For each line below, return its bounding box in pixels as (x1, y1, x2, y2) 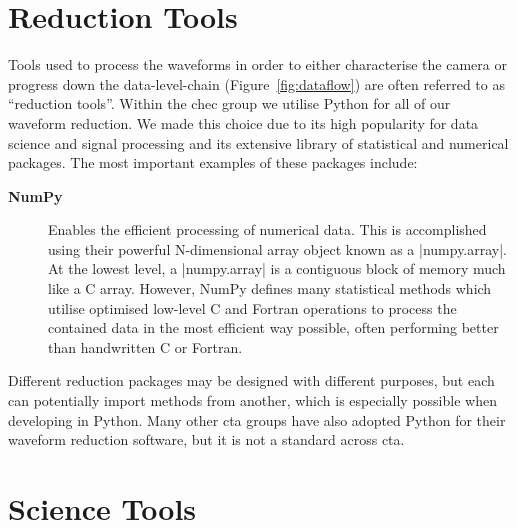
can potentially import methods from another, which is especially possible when (8, 390, 497, 411)
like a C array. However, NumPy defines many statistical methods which (48, 278, 492, 299)
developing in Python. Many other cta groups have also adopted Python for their (8, 409, 506, 430)
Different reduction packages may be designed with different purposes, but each (8, 370, 495, 391)
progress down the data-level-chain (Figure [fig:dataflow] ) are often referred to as (8, 73, 505, 94)
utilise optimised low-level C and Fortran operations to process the (48, 297, 457, 318)
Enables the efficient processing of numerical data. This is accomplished (48, 219, 487, 240)
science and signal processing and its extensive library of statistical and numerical (8, 132, 509, 153)
